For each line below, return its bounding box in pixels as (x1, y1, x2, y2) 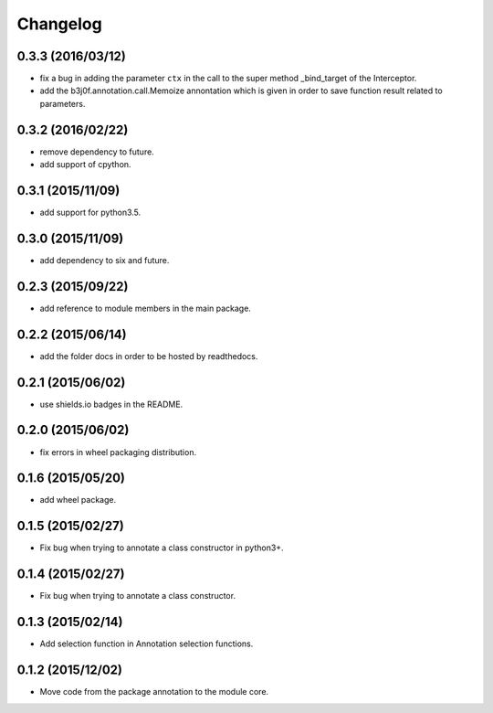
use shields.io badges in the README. (39, 399, 184, 410)
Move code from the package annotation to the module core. (39, 686, 269, 697)
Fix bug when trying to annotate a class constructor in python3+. (39, 542, 284, 553)
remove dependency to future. (39, 146, 154, 157)
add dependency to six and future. (39, 254, 170, 265)
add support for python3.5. (39, 207, 142, 218)
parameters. (39, 98, 86, 109)
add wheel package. (39, 495, 117, 505)
